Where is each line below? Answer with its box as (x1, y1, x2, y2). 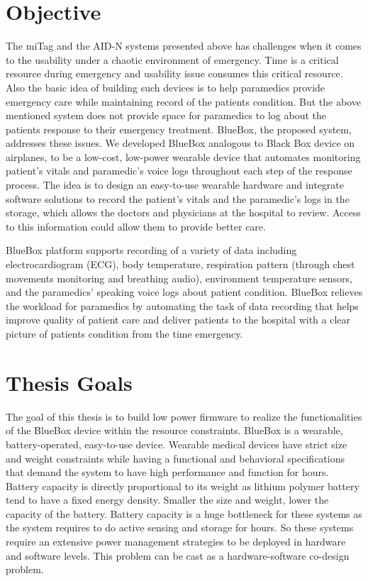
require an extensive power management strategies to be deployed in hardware (6, 534, 346, 549)
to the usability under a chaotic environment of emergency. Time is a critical (6, 52, 339, 67)
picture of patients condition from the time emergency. (6, 326, 243, 341)
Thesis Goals (6, 367, 133, 397)
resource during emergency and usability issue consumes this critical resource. (6, 66, 343, 81)
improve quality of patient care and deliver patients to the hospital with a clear (6, 312, 351, 327)
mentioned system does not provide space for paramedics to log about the (6, 108, 326, 123)
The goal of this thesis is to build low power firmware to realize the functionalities (6, 409, 362, 424)
